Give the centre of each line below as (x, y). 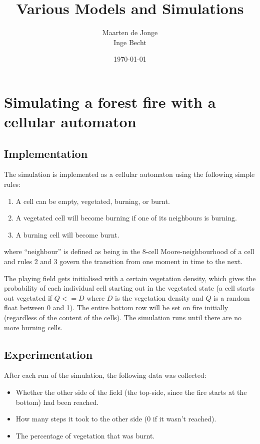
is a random (232, 297)
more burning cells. (33, 327)
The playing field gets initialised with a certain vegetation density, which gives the (130, 278)
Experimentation (48, 354)
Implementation (46, 153)
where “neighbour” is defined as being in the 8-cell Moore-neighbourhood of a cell (129, 251)
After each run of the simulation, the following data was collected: (105, 375)
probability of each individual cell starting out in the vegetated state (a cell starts (129, 288)
